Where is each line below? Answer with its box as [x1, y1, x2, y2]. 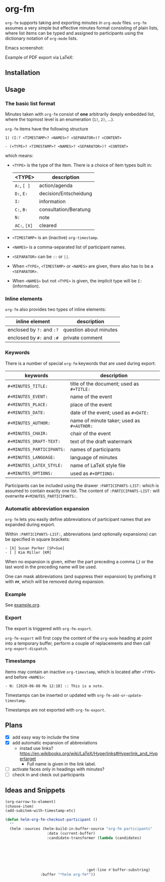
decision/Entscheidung [39, 190, 92, 197]
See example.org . [5, 602, 41, 608]
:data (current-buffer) [47, 831, 96, 836]
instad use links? [19, 745, 54, 751]
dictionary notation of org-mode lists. [5, 35, 78, 41]
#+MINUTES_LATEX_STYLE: [7, 463, 63, 468]
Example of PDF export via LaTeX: [5, 54, 74, 60]
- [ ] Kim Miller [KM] [5, 550, 52, 555]
